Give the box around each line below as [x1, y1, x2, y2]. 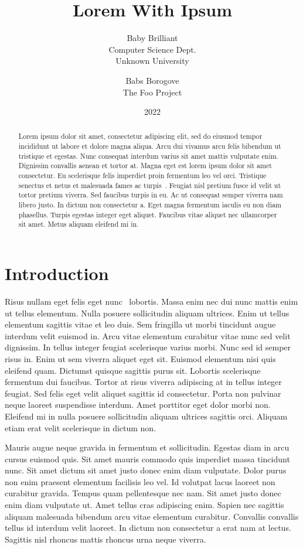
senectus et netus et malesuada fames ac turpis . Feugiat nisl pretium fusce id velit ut [18, 180, 281, 190]
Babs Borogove [125, 74, 179, 86]
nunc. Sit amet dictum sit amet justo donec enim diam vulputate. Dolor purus [5, 464, 287, 476]
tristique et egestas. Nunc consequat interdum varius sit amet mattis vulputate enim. [18, 151, 278, 161]
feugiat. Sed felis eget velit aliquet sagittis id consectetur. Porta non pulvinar [5, 387, 281, 399]
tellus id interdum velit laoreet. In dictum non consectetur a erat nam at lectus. [5, 521, 291, 534]
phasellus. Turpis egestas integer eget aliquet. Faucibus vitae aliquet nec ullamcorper [18, 209, 277, 219]
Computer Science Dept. [108, 43, 196, 55]
